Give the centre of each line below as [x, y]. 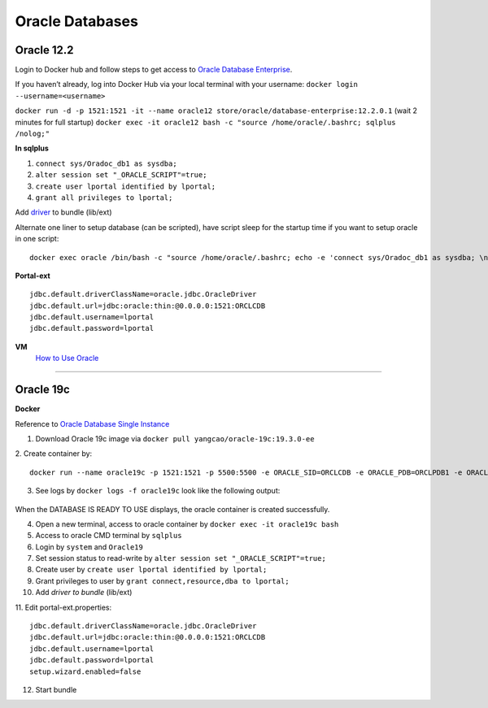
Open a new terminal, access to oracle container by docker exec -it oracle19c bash [187, 523]
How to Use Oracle [67, 358]
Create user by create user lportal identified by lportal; [151, 570]
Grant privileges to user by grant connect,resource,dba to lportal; [162, 580]
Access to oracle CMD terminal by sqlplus [109, 536]
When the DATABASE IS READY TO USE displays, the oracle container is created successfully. [172, 509]
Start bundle [56, 689]
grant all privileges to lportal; [104, 198]
